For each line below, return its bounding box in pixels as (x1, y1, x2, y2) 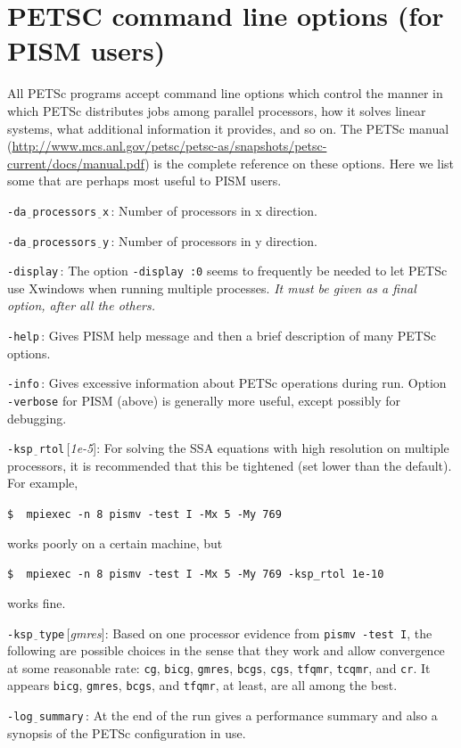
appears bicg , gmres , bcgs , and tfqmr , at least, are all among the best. (7, 676, 398, 695)
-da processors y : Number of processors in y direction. (7, 231, 317, 250)
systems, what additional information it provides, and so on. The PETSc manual (7, 119, 449, 137)
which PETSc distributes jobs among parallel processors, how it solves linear (7, 101, 426, 119)
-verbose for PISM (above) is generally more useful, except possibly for (7, 390, 401, 409)
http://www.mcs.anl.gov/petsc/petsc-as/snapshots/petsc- (12, 136, 327, 155)
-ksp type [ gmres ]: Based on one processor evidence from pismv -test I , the (7, 623, 432, 642)
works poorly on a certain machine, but (7, 533, 223, 552)
